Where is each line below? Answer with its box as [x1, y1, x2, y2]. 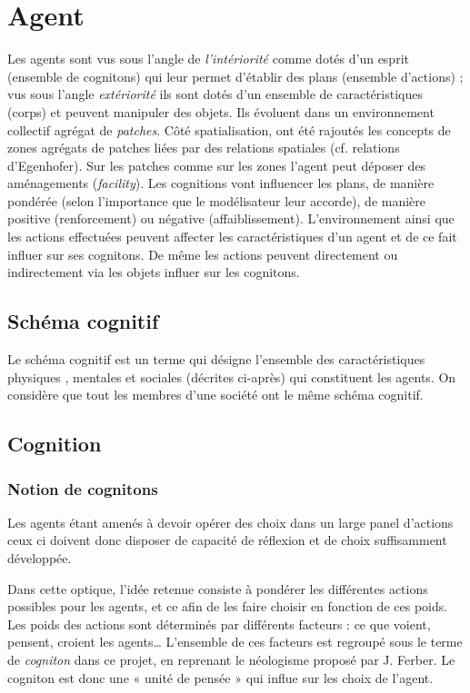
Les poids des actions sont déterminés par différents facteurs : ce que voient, [7, 614, 431, 633]
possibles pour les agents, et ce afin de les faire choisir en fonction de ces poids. [7, 597, 448, 616]
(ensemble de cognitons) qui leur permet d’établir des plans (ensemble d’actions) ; [7, 66, 464, 85]
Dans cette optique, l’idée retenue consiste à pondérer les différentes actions [7, 579, 428, 598]
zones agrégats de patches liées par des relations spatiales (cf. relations [7, 138, 400, 157]
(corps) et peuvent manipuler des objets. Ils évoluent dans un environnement [7, 102, 435, 121]
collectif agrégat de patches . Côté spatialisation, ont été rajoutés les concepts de [7, 120, 451, 139]
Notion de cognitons [7, 477, 158, 500]
